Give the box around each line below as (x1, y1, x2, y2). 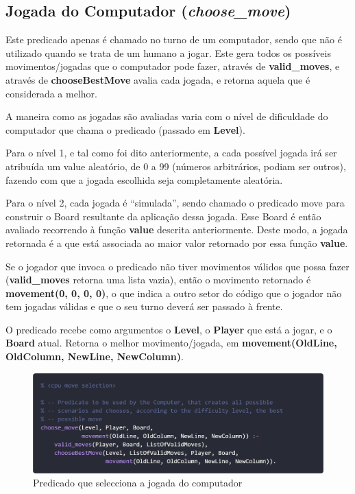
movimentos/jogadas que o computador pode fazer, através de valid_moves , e (5, 59, 340, 73)
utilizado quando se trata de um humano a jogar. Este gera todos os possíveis (5, 45, 331, 60)
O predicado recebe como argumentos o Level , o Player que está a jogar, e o (5, 322, 332, 336)
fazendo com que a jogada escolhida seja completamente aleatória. (5, 172, 283, 187)
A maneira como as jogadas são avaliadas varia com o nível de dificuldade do (5, 109, 328, 123)
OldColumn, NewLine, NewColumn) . (5, 349, 184, 364)
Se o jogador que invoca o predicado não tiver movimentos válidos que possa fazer (5, 259, 350, 273)
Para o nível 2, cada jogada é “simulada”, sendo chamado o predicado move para (5, 196, 345, 210)
